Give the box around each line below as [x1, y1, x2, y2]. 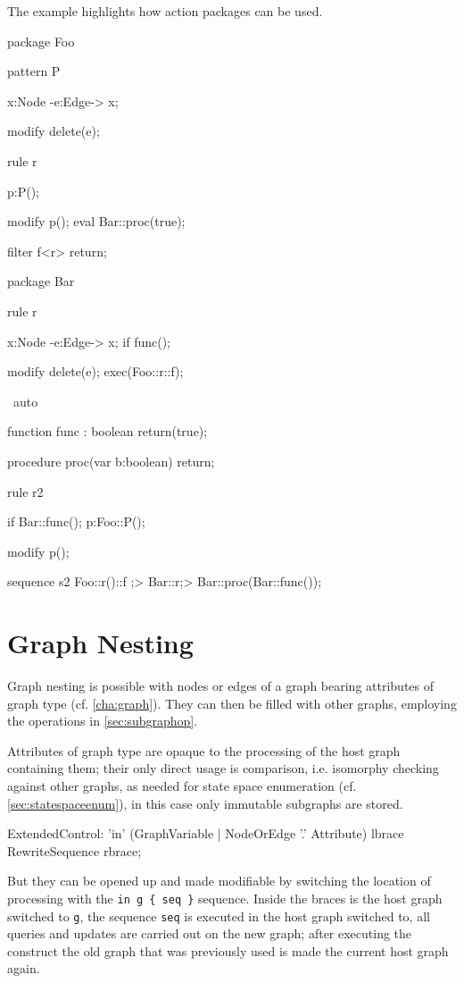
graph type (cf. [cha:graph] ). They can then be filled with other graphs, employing [7, 693, 457, 712]
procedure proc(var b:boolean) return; [7, 451, 215, 470]
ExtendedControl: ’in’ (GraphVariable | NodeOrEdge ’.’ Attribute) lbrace [7, 824, 404, 843]
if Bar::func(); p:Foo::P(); [7, 512, 145, 531]
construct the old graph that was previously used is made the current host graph [7, 941, 449, 960]
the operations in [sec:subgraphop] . [7, 711, 198, 730]
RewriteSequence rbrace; [7, 841, 142, 860]
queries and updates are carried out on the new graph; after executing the [7, 924, 412, 943]
